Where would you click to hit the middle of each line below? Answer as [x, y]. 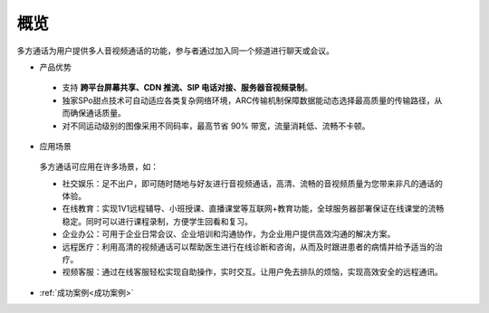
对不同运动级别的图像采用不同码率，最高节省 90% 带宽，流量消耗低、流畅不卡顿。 [216, 126]
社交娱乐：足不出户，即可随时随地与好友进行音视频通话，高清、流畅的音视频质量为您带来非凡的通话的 [252, 183]
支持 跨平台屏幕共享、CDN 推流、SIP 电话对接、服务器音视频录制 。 [187, 88]
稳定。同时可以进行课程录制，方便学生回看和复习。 [157, 221]
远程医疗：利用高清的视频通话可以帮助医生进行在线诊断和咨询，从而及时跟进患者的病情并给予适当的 [248, 247]
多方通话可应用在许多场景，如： [99, 166]
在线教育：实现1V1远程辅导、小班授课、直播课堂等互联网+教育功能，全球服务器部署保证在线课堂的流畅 [253, 209]
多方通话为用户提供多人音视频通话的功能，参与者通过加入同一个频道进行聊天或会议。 [175, 51]
